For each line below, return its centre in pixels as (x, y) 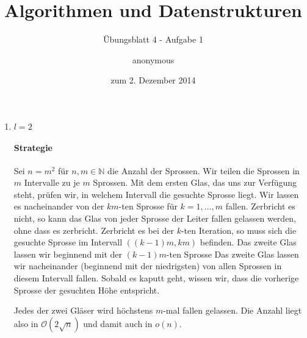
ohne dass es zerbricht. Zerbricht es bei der (94, 230)
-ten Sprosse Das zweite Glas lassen (233, 254)
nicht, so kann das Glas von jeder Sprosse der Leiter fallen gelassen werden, (155, 218)
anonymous (153, 59)
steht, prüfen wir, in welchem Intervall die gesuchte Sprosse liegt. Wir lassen (156, 194)
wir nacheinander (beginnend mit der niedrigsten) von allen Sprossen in (148, 266)
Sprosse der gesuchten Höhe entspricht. (87, 290)
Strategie (33, 147)
